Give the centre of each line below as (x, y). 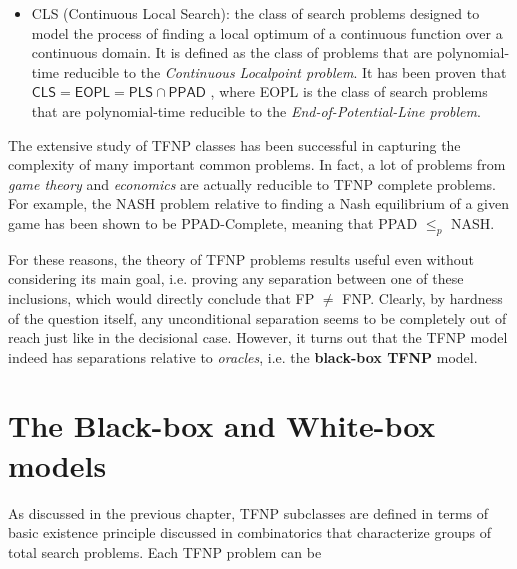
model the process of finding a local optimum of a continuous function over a (267, 32)
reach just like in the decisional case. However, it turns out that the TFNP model (258, 337)
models (57, 464)
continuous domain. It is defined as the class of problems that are (232, 52)
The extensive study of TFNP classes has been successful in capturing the (234, 144)
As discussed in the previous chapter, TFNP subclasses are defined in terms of (248, 512)
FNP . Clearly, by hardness (422, 297)
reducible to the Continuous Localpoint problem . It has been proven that (285, 71)
